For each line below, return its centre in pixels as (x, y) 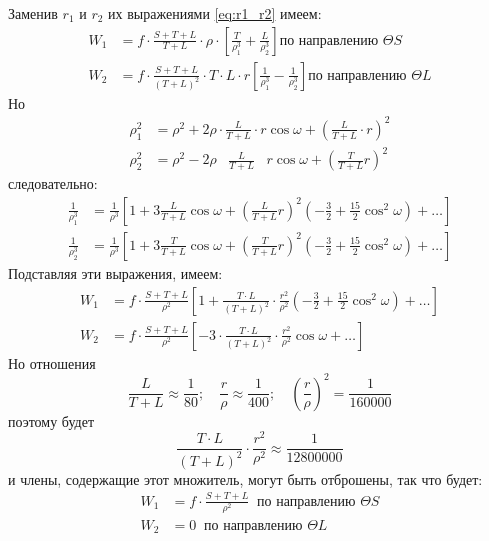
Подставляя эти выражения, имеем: (115, 272)
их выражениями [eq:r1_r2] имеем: (215, 13)
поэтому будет (51, 420)
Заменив (33, 13)
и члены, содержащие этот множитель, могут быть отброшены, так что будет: (245, 478)
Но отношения (52, 362)
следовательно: (53, 183)
